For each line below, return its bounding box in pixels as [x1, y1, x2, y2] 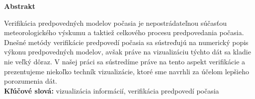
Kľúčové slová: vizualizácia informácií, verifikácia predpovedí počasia [4, 85, 219, 96]
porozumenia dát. [4, 76, 58, 86]
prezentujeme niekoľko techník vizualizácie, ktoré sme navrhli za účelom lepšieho [4, 66, 249, 76]
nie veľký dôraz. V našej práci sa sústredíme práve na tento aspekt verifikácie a [4, 56, 246, 66]
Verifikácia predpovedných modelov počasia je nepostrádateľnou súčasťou [4, 17, 227, 28]
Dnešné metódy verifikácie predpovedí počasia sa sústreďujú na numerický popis [4, 37, 249, 47]
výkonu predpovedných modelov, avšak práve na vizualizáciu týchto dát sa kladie [4, 47, 251, 57]
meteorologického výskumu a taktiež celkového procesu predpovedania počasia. [4, 27, 244, 38]
